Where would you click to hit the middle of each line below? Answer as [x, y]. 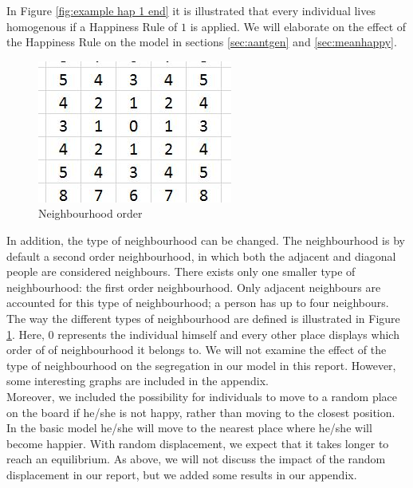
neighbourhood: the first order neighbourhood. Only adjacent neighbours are [194, 287]
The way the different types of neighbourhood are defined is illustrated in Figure [203, 318]
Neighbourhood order [90, 213]
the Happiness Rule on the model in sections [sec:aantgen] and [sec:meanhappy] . [202, 42]
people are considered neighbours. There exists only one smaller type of [181, 272]
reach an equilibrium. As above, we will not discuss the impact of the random [196, 459]
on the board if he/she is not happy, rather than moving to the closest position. [201, 412]
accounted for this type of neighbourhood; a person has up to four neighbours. [198, 303]
